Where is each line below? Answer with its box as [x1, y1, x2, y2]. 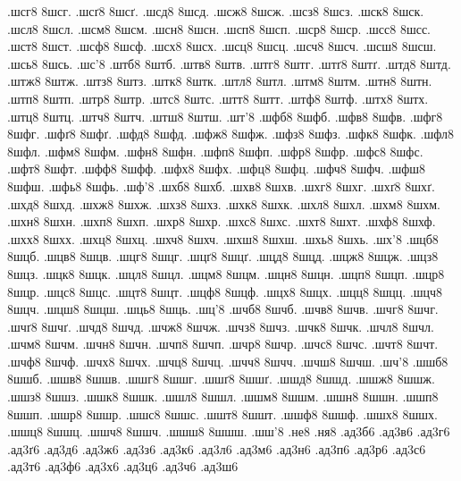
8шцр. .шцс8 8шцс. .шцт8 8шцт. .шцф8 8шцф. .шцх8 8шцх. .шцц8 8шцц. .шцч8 [7, 282, 443, 300]
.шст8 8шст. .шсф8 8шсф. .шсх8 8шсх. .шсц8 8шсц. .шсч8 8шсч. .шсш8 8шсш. [7, 37, 437, 55]
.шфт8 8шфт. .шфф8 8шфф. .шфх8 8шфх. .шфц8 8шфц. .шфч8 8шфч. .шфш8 [7, 159, 426, 178]
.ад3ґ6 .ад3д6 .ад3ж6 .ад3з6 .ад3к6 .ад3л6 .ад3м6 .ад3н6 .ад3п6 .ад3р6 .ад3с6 [7, 439, 426, 458]
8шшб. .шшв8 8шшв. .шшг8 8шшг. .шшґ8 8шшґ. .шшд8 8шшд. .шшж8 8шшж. [7, 369, 435, 388]
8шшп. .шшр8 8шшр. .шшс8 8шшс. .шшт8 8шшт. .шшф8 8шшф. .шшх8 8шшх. [7, 404, 438, 423]
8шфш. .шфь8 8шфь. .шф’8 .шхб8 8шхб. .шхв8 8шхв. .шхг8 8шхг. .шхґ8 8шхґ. [7, 176, 435, 195]
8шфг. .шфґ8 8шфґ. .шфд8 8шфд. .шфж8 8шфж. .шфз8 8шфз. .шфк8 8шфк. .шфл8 [7, 124, 454, 143]
